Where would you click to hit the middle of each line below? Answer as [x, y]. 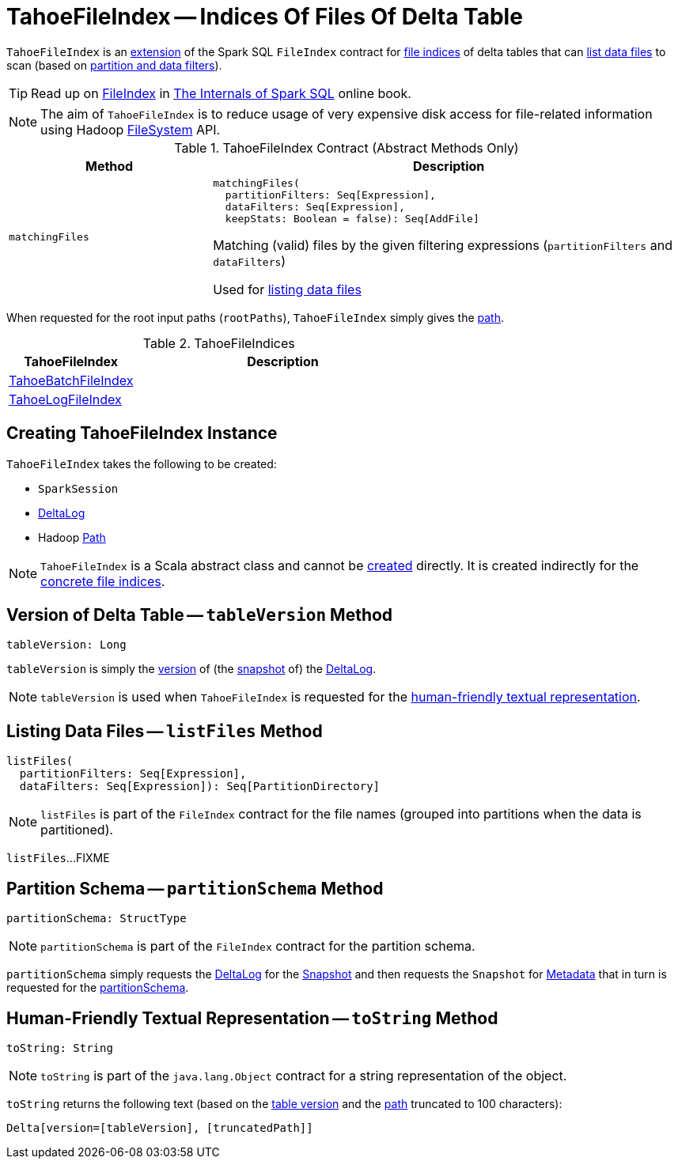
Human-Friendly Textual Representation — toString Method [252, 1018]
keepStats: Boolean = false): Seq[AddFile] [352, 218]
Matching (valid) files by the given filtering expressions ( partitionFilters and [443, 245]
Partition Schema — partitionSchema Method [195, 888]
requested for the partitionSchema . [98, 988]
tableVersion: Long [66, 645]
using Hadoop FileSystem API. [131, 129]
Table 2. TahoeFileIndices [219, 343]
